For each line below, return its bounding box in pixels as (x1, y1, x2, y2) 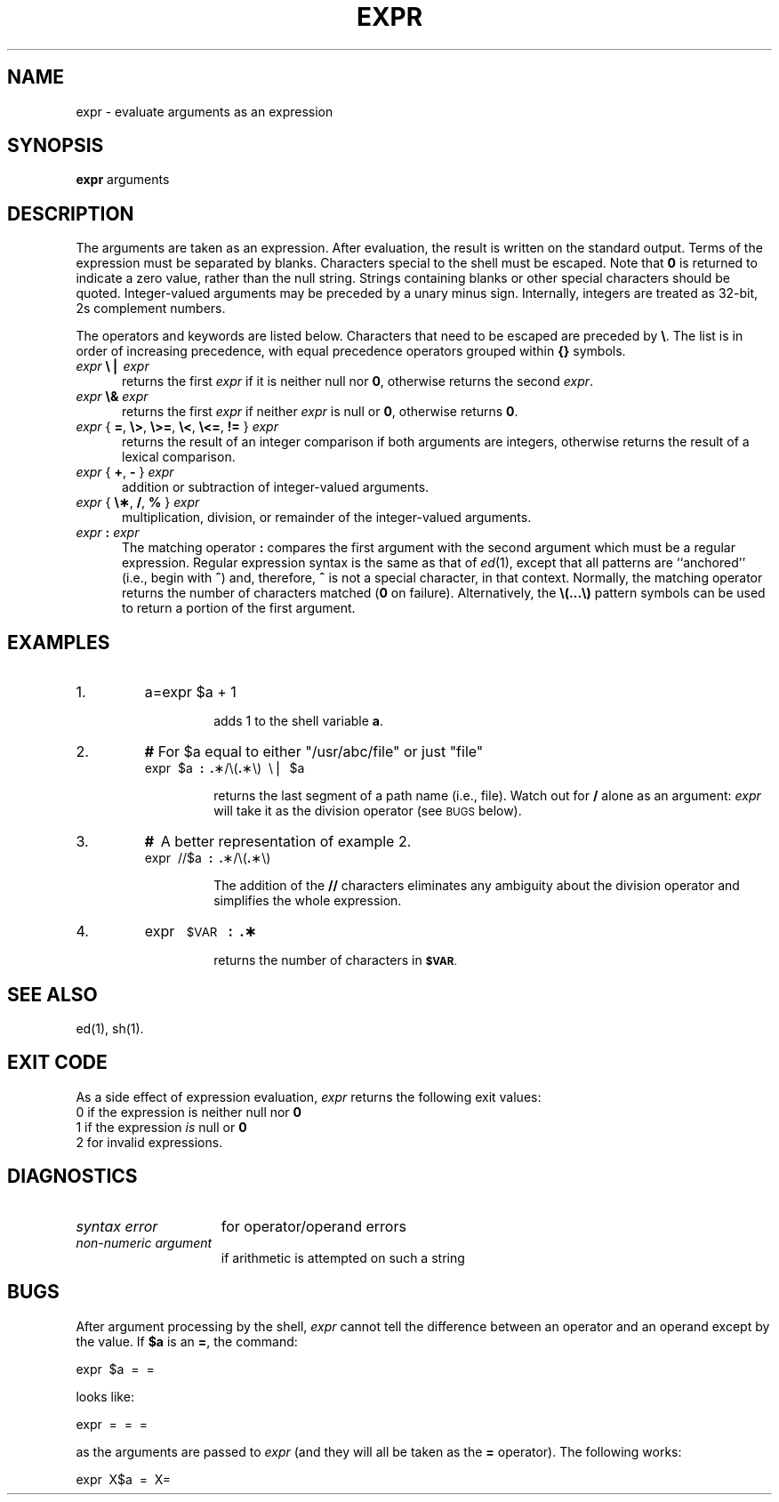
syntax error (76, 1217, 158, 1235)
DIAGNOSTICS (7, 1165, 138, 1188)
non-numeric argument (76, 1234, 213, 1250)
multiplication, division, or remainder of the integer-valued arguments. (122, 510, 532, 526)
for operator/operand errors (221, 1217, 406, 1235)
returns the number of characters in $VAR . (213, 952, 457, 968)
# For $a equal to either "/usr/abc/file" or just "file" (144, 743, 484, 761)
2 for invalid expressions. (76, 1134, 223, 1150)
